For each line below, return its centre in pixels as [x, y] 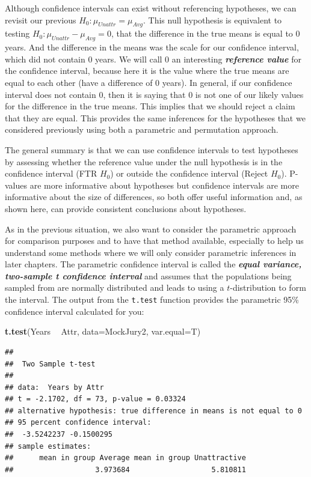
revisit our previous [41, 20]
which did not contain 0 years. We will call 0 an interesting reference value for [153, 59]
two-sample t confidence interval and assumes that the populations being [148, 275]
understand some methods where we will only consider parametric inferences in [151, 252]
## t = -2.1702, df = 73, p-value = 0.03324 [95, 399]
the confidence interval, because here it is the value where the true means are [147, 71]
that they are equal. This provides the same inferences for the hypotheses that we [155, 117]
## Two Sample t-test [50, 364]
